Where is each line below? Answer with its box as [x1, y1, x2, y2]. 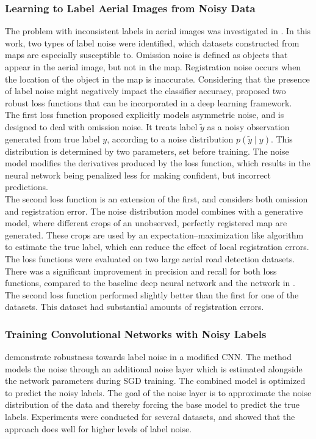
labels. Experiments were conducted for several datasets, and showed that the [5, 410, 295, 423]
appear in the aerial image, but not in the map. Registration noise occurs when [5, 61, 301, 73]
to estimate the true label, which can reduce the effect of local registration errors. [5, 240, 309, 253]
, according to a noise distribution [107, 132, 234, 145]
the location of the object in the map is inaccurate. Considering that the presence [5, 72, 310, 85]
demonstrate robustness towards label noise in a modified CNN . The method [5, 350, 292, 363]
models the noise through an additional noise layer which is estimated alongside [5, 362, 303, 375]
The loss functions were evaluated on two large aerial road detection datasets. [5, 252, 295, 265]
